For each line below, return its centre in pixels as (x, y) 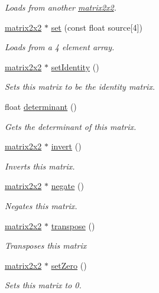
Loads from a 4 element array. (60, 47)
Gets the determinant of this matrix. (71, 126)
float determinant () (41, 106)
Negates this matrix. (41, 205)
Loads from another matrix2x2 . (61, 7)
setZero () (69, 265)
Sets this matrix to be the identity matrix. (80, 87)
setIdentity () (75, 66)
